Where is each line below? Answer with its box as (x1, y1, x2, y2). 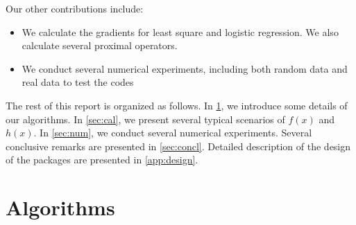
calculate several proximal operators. (22, 38, 178, 53)
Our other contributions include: (6, 1, 144, 15)
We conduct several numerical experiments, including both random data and (22, 61, 348, 75)
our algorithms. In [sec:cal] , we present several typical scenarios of (6, 111, 285, 126)
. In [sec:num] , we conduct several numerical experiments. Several (33, 125, 312, 140)
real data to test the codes (22, 75, 134, 89)
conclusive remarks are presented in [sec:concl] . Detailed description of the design (6, 138, 351, 153)
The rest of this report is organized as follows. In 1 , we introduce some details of (6, 98, 348, 112)
